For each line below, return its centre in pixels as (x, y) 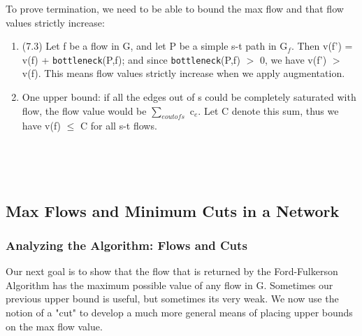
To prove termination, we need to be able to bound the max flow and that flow (175, 8)
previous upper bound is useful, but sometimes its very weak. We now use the (172, 299)
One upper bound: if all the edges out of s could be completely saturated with (189, 97)
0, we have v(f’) (293, 59)
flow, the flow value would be (84, 110)
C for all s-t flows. (119, 126)
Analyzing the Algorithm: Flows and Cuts (126, 245)
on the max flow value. (54, 326)
